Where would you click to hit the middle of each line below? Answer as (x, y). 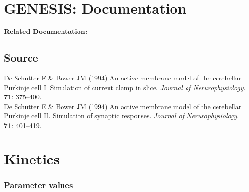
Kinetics (32, 158)
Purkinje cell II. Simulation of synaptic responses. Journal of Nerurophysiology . (122, 116)
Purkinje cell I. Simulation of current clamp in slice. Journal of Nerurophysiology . (125, 87)
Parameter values (39, 184)
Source (21, 57)
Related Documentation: (46, 31)
